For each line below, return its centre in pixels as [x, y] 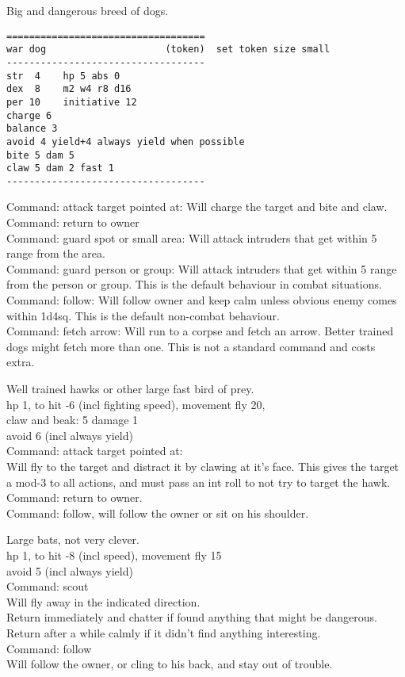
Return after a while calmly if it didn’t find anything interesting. [164, 632]
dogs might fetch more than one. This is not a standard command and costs [191, 346]
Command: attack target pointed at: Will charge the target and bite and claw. [197, 207]
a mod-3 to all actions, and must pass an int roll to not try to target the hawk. [199, 482]
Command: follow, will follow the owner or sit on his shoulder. [158, 513]
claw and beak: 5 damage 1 [73, 420]
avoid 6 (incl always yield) [70, 435]
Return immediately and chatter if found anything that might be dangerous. [192, 617]
